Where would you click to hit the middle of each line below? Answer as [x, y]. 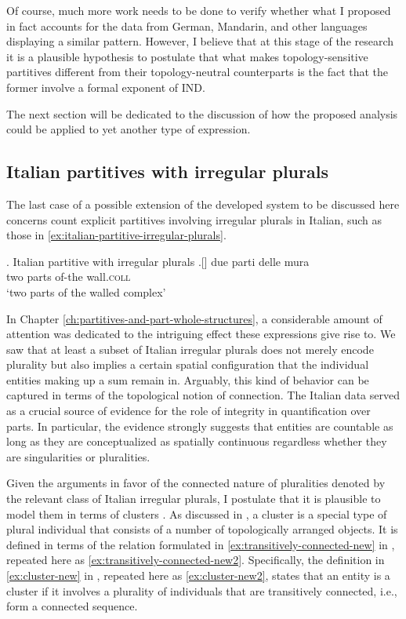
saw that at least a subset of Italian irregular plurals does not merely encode [190, 349]
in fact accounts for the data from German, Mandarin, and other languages [187, 25]
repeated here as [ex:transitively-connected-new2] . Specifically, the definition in [196, 560]
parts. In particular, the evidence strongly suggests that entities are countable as [200, 426]
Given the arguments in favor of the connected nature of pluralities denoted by [196, 483]
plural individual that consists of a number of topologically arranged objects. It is [202, 529]
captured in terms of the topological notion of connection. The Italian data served [203, 395]
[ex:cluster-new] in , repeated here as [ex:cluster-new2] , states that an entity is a [198, 575]
